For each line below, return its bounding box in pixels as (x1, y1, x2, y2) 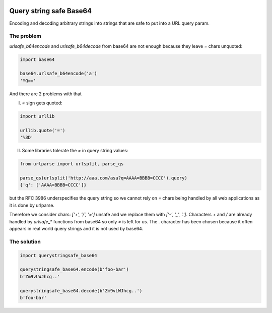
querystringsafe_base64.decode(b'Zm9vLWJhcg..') (20, 288, 143, 293)
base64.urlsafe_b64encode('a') (20, 71, 98, 77)
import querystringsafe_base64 (20, 253, 98, 258)
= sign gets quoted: (22, 100, 62, 106)
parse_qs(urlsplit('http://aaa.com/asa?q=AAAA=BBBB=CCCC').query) (20, 175, 187, 181)
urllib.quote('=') (20, 128, 65, 133)
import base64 (20, 56, 55, 62)
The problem (9, 33, 41, 40)
